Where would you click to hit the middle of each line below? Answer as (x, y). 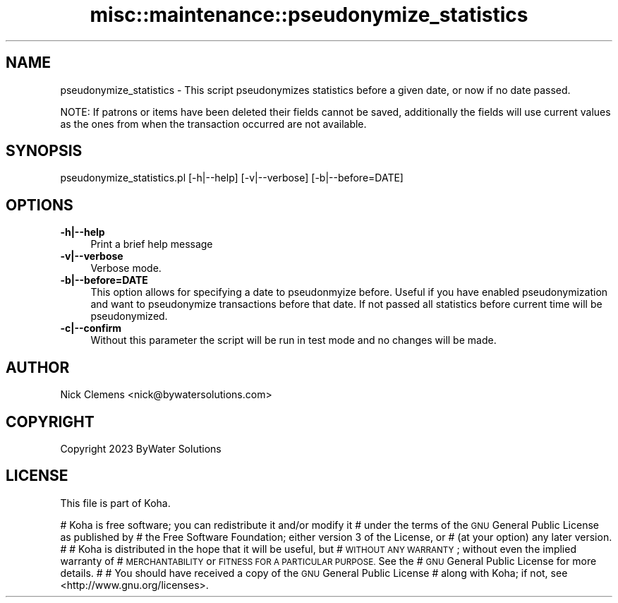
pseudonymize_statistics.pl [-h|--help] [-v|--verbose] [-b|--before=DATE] (232, 178)
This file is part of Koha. (115, 503)
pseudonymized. (129, 316)
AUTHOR (38, 367)
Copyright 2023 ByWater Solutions (141, 448)
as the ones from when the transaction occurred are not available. (213, 124)
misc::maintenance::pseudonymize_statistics (309, 15)
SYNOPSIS (44, 151)
